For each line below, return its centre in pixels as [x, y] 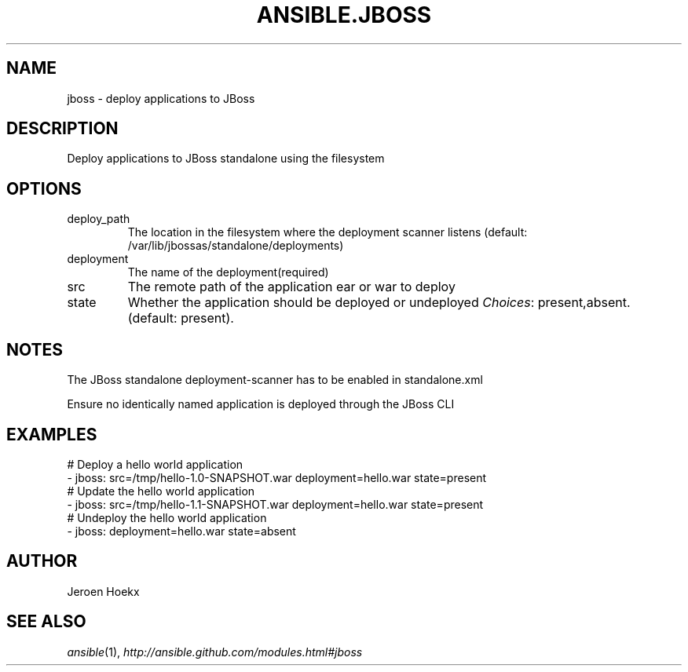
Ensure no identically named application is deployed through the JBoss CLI [261, 404]
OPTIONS [44, 188]
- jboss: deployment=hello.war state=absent [181, 531]
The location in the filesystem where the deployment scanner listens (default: [328, 232]
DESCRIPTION [62, 129]
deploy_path [99, 219]
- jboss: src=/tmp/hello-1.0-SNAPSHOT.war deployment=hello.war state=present [277, 477]
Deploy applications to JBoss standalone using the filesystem [226, 159]
